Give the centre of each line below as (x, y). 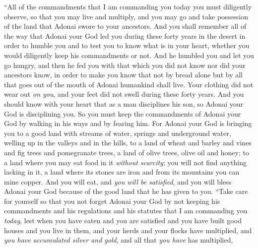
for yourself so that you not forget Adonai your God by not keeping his (112, 201)
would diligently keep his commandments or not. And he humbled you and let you (129, 55)
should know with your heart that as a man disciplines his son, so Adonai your (124, 103)
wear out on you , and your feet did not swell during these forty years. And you (124, 94)
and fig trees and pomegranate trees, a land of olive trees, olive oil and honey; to (127, 152)
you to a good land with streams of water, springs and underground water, (118, 133)
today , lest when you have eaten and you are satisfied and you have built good (123, 220)
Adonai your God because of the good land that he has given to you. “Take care (126, 191)
